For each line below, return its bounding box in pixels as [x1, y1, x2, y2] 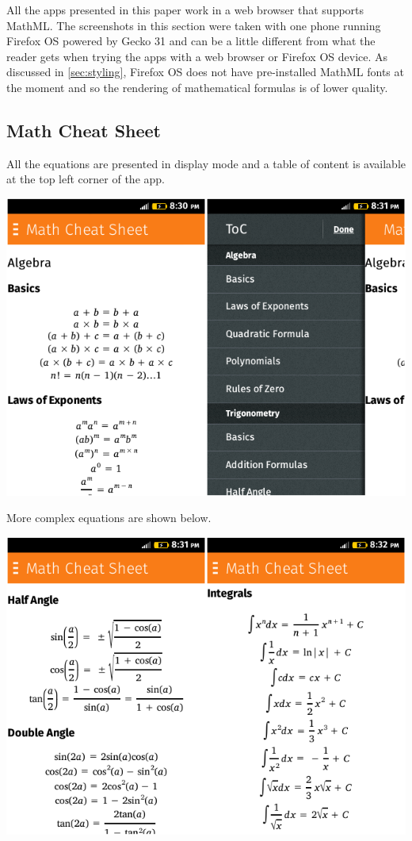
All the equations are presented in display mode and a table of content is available [6, 155, 406, 171]
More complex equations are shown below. [6, 509, 212, 526]
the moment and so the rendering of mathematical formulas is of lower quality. [6, 79, 388, 95]
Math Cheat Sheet [6, 117, 161, 142]
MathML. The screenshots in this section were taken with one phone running [6, 17, 381, 33]
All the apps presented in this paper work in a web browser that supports [6, 2, 364, 17]
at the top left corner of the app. [6, 171, 165, 187]
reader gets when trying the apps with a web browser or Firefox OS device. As [6, 48, 388, 64]
